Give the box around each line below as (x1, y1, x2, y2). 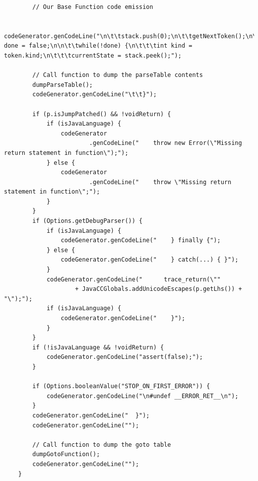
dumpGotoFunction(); (32, 451, 100, 458)
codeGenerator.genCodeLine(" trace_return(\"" (46, 275, 221, 283)
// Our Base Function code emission (32, 3, 153, 10)
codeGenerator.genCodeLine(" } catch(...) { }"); (61, 256, 239, 264)
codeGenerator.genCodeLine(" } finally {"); (61, 237, 221, 244)
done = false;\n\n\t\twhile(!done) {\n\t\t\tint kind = (4, 42, 193, 50)
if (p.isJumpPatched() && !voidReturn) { (32, 110, 171, 118)
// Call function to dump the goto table (32, 441, 171, 448)
